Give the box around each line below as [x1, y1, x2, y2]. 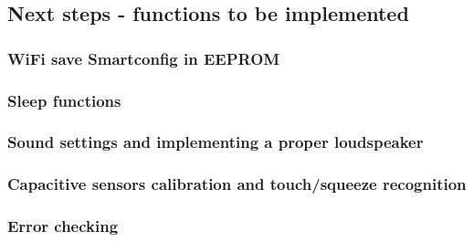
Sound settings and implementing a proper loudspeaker [7, 131, 424, 153]
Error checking [7, 215, 119, 237]
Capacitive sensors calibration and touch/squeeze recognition [7, 173, 467, 195]
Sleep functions [7, 89, 121, 111]
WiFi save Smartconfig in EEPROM [7, 47, 280, 69]
